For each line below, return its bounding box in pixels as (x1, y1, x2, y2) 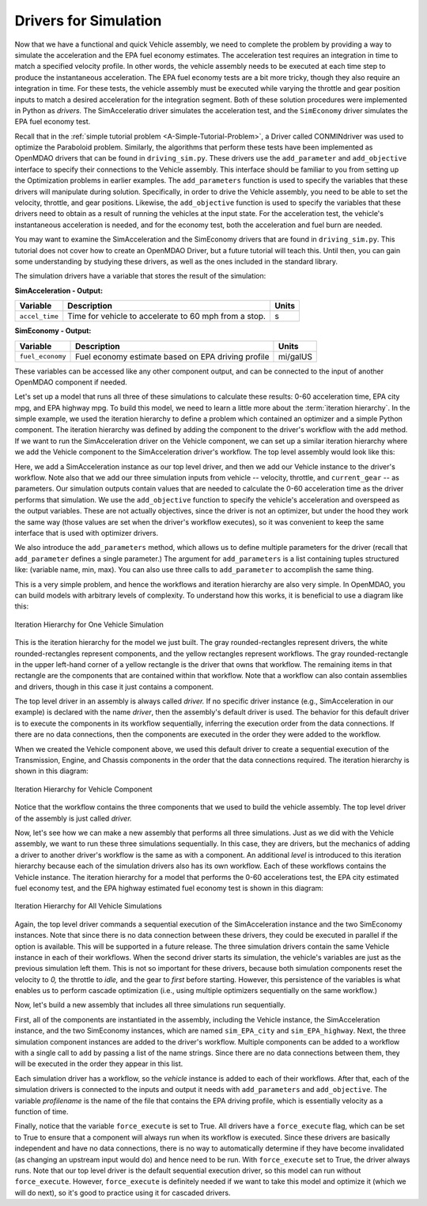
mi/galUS (278, 351, 312, 362)
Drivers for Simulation (14, 12, 162, 29)
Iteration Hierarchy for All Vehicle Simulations (14, 901, 162, 911)
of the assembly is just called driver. (14, 813, 132, 823)
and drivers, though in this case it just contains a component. (14, 681, 213, 692)
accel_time (19, 312, 59, 320)
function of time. (14, 1106, 69, 1116)
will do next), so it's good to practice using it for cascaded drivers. (14, 1188, 231, 1197)
